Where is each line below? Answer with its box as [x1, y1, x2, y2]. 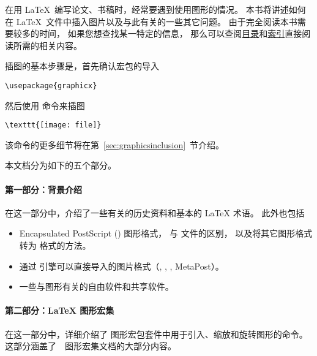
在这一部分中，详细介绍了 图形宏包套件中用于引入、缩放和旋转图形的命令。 [5, 327, 308, 340]
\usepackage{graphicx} [5, 81, 97, 90]
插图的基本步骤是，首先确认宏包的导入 [5, 59, 159, 72]
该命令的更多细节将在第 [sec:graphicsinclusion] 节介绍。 [5, 138, 225, 151]
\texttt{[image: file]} [5, 121, 102, 130]
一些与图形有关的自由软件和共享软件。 [19, 280, 174, 293]
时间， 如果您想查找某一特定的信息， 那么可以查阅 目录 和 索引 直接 [39, 27, 302, 40]
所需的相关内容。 [13, 39, 82, 51]
